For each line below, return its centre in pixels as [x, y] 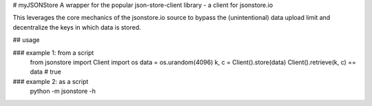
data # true [45, 72]
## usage [26, 40]
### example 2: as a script [51, 81]
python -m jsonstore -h [63, 91]
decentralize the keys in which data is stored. [77, 27]
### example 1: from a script [53, 52]
